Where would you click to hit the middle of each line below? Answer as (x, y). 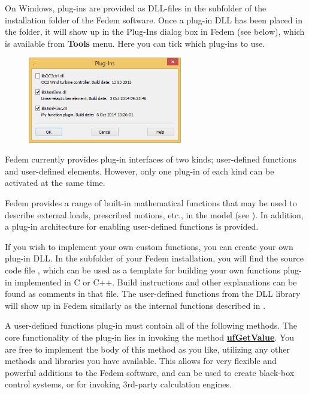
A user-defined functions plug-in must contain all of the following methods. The (151, 325)
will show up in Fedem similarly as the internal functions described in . (135, 305)
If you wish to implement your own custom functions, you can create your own (149, 246)
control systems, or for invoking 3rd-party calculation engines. (118, 384)
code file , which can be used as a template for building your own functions (143, 270)
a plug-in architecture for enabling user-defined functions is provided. (132, 226)
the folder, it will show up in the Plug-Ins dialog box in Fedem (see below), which (155, 31)
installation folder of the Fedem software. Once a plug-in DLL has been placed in (154, 19)
